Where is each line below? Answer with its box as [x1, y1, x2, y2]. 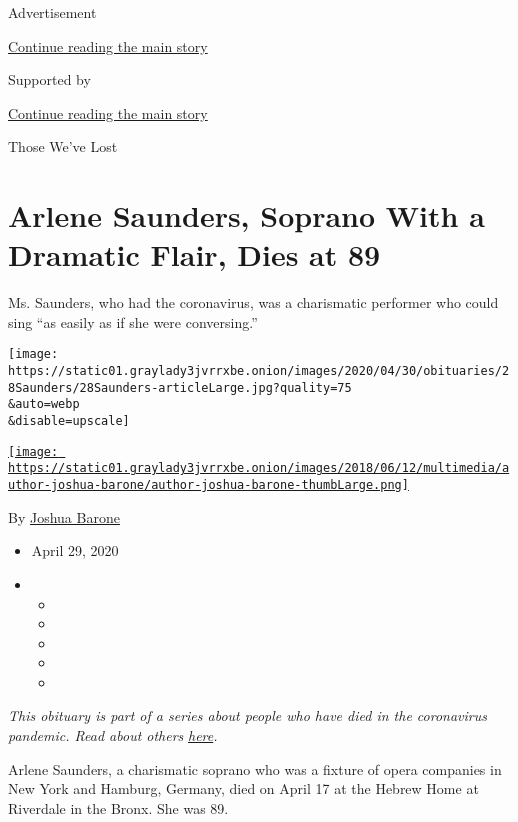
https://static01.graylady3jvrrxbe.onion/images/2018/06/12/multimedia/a [8, 461, 510, 476]
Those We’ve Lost [8, 136, 118, 157]
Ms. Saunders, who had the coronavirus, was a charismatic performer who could [8, 292, 499, 313]
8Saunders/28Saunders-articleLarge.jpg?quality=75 [8, 380, 352, 395]
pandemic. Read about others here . [8, 725, 218, 746]
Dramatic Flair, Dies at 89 [8, 234, 381, 275]
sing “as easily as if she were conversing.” [8, 311, 258, 332]
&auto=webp [8, 397, 80, 412]
